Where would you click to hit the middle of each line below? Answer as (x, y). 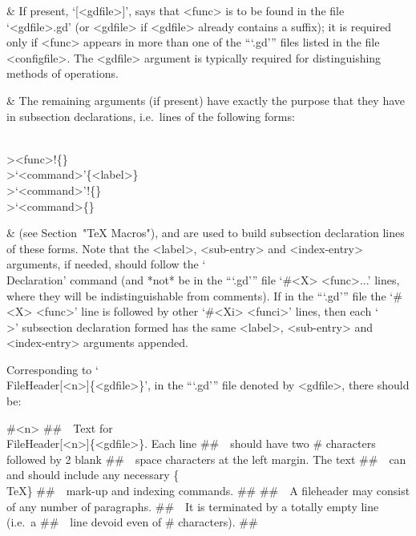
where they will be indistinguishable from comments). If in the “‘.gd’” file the (196, 295)
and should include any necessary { (93, 475)
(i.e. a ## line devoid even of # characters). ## (132, 522)
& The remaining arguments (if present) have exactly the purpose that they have (206, 100)
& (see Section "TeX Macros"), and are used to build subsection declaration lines (206, 233)
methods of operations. (63, 73)
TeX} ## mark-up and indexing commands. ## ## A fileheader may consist (208, 491)
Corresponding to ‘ (53, 369)
